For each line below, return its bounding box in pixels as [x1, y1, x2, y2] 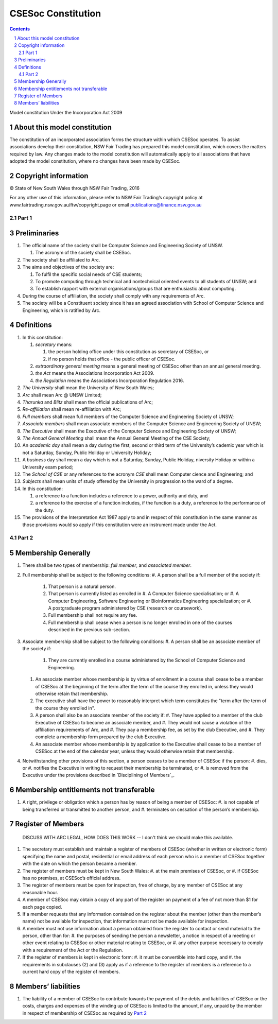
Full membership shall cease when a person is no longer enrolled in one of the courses [48, 619, 233, 626]
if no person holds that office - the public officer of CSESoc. [48, 356, 176, 362]
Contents [9, 26, 30, 32]
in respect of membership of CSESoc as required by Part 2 [22, 1010, 147, 1016]
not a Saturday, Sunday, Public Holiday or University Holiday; [22, 449, 152, 456]
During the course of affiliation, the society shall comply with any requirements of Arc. [22, 292, 205, 299]
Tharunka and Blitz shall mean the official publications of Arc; [22, 399, 153, 405]
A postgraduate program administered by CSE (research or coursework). [48, 605, 203, 611]
